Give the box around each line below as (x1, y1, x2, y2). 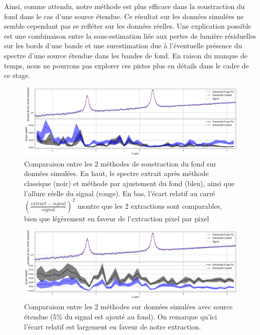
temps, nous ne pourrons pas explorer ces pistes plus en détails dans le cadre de (4, 60, 249, 70)
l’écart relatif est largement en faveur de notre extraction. (24, 321, 201, 331)
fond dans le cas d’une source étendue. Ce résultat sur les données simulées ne (4, 11, 244, 21)
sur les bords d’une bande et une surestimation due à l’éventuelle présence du (4, 40, 242, 51)
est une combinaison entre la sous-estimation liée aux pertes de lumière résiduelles (4, 30, 256, 41)
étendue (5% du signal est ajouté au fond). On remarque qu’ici (24, 311, 217, 321)
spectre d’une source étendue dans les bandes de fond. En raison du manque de (4, 50, 247, 60)
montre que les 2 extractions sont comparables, (77, 200, 222, 211)
